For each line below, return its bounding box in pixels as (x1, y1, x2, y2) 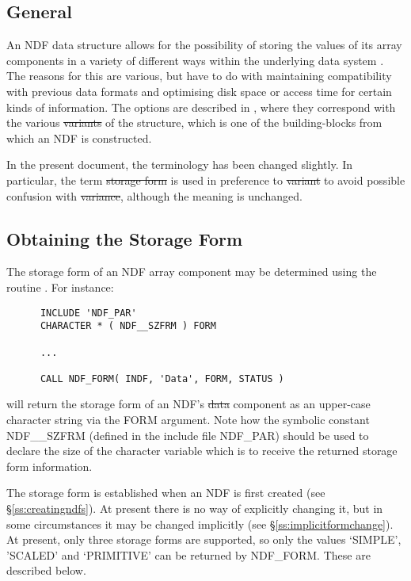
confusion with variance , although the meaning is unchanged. (6, 187, 303, 204)
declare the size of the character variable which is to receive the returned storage (6, 442, 398, 459)
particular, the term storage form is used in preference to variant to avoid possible (6, 171, 405, 188)
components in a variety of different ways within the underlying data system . (6, 52, 384, 68)
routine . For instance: (6, 278, 114, 295)
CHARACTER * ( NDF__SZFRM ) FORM (40, 320, 216, 332)
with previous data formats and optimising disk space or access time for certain (6, 82, 392, 99)
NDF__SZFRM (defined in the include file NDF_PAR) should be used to (6, 426, 369, 443)
